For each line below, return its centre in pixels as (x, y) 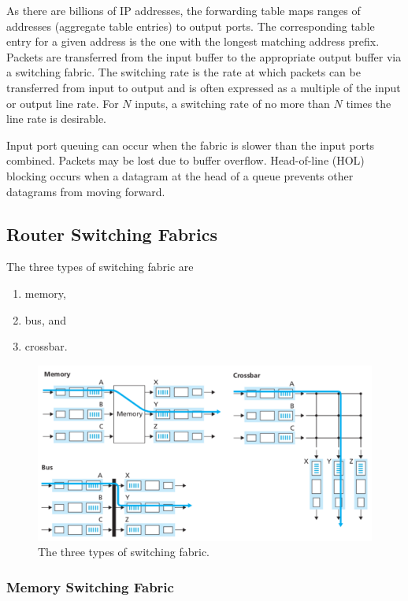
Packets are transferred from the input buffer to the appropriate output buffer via (204, 56)
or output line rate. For (63, 103)
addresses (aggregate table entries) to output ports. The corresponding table (191, 26)
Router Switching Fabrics (112, 234)
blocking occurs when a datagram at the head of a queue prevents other (180, 175)
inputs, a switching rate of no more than (232, 103)
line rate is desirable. (57, 119)
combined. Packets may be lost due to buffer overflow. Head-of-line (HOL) (185, 160)
